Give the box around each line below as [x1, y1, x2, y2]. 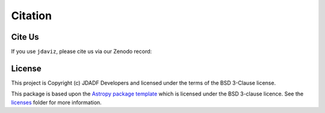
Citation [11, 9, 52, 22]
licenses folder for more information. [11, 99, 102, 106]
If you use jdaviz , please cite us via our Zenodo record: [11, 48, 152, 55]
